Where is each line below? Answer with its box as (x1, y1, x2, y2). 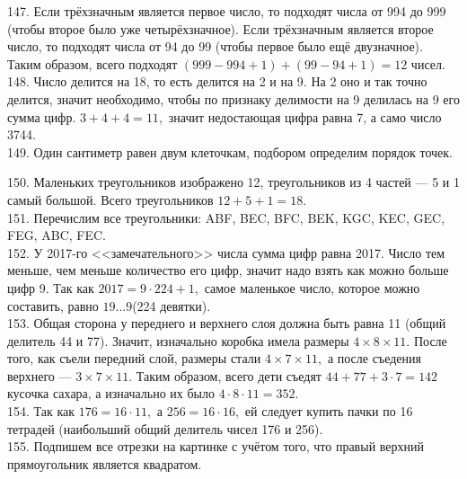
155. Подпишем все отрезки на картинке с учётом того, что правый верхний (7, 437, 424, 456)
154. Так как (7, 402, 75, 421)
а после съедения (327, 349, 421, 368)
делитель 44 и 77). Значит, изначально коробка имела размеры (7, 331, 349, 350)
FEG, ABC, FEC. (7, 226, 106, 244)
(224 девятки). (132, 296, 211, 315)
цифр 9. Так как (7, 278, 94, 297)
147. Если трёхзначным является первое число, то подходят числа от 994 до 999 (7, 2, 446, 20)
